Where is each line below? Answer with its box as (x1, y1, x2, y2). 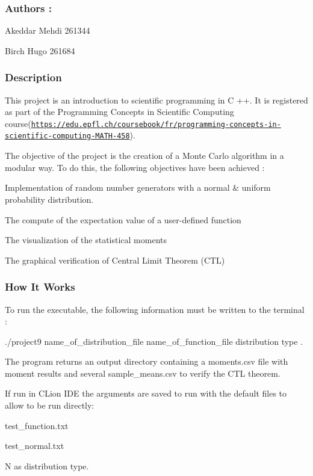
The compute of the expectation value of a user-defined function (5, 213, 241, 226)
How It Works (5, 279, 75, 294)
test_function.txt (5, 419, 69, 431)
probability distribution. (5, 193, 94, 205)
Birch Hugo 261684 (5, 44, 75, 57)
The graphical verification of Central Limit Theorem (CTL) (5, 253, 225, 266)
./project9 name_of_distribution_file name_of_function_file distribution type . (5, 335, 303, 347)
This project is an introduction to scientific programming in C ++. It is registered (5, 93, 308, 106)
